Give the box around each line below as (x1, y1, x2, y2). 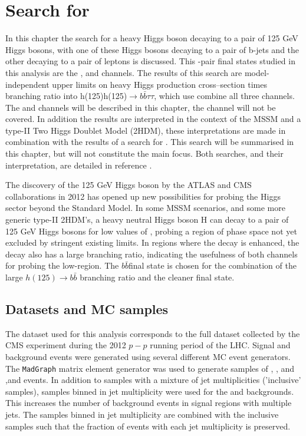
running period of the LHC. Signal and (150, 339, 291, 351)
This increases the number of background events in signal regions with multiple (5, 397, 292, 409)
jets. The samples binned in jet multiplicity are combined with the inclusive (5, 408, 279, 421)
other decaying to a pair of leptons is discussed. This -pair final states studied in (5, 55, 295, 67)
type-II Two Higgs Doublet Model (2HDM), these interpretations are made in (5, 124, 286, 136)
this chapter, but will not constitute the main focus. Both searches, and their (5, 147, 284, 160)
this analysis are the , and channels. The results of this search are (5, 66, 242, 78)
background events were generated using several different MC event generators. (5, 350, 291, 362)
